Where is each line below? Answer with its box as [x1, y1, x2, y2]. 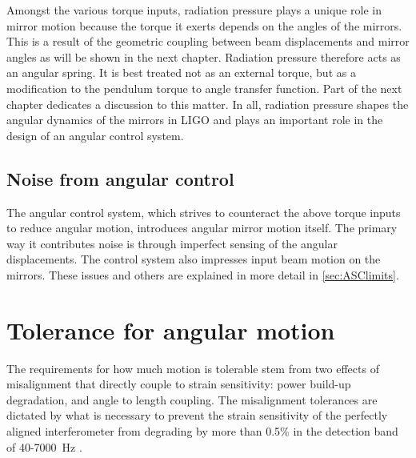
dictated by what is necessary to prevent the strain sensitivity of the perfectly [6, 407, 388, 424]
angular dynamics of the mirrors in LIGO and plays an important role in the [6, 111, 383, 128]
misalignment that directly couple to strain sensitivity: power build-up [6, 376, 351, 392]
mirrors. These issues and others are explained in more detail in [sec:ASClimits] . [6, 266, 399, 283]
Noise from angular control [6, 166, 234, 191]
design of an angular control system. [6, 127, 184, 143]
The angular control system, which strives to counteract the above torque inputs [6, 203, 401, 220]
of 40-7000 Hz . [6, 438, 82, 455]
